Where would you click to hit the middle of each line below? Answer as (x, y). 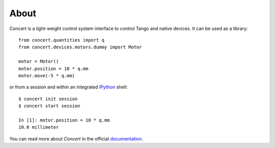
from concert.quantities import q (61, 40)
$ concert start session (49, 106)
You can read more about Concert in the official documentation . (76, 139)
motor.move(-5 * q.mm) (47, 76)
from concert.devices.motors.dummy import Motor (80, 47)
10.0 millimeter (39, 127)
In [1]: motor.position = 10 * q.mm (64, 120)
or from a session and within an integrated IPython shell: (68, 87)
